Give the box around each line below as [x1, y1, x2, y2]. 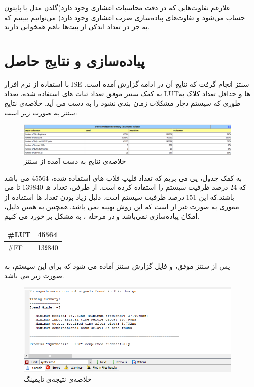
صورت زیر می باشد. [4, 270, 64, 280]
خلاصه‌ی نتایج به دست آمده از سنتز [24, 156, 126, 166]
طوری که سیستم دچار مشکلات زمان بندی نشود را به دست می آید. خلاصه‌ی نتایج [4, 98, 241, 108]
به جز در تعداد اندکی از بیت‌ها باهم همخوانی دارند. [4, 22, 150, 32]
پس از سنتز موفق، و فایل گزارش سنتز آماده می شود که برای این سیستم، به [4, 261, 230, 271]
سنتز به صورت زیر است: [4, 107, 77, 117]
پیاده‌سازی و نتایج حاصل [4, 50, 145, 70]
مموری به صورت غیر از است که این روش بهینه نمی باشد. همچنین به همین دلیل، [4, 201, 239, 211]
